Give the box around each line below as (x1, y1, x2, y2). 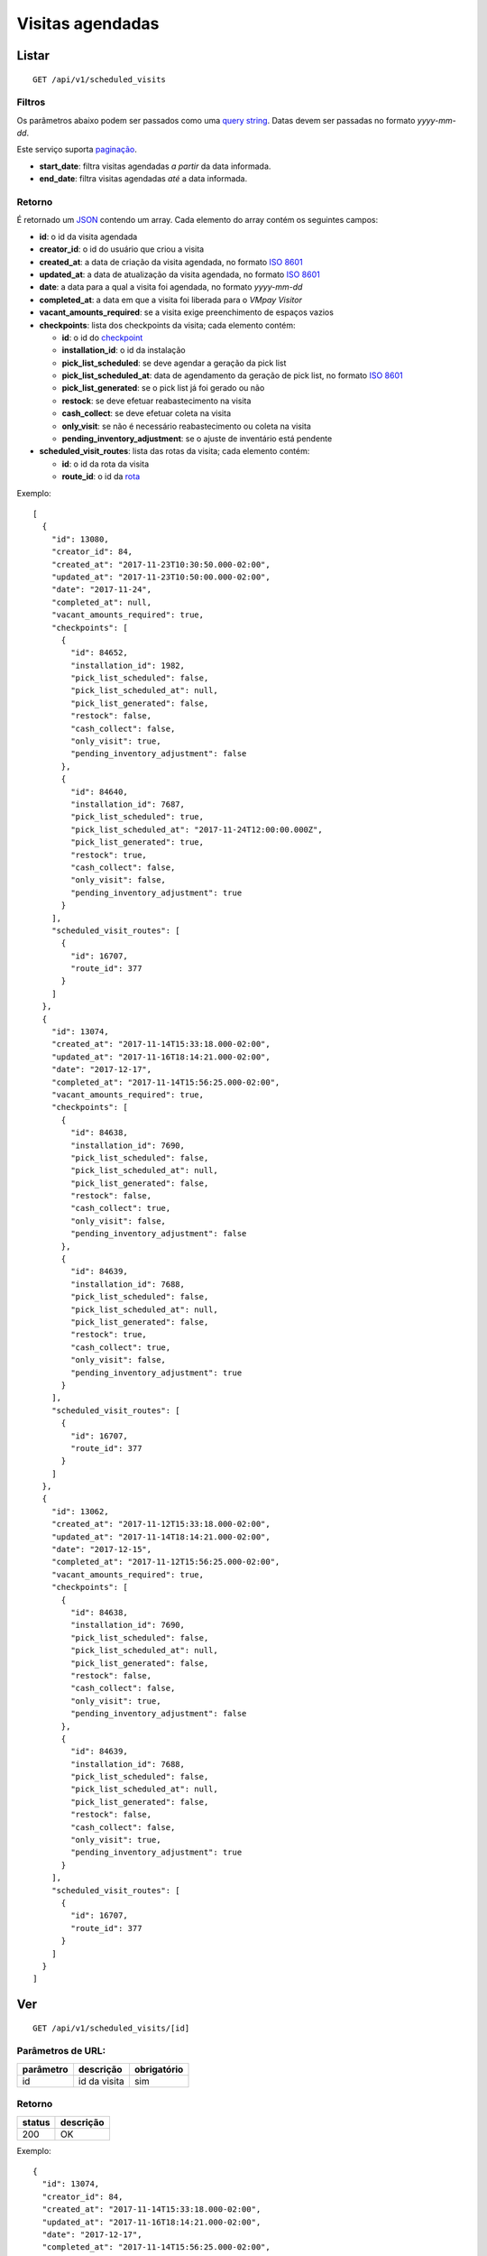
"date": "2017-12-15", (51, 1544, 152, 1555)
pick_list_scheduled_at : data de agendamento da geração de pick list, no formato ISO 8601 (61, 370, 403, 381)
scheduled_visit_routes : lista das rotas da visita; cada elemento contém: (39, 446, 310, 457)
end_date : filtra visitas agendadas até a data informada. (39, 173, 248, 184)
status (22, 2116, 51, 2129)
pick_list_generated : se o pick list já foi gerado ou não (61, 383, 265, 393)
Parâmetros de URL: (16, 2045, 106, 2057)
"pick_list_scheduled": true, (70, 812, 205, 822)
